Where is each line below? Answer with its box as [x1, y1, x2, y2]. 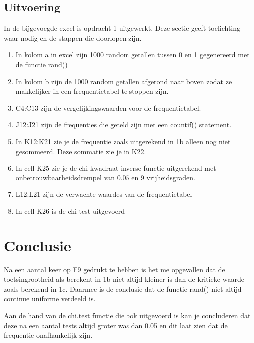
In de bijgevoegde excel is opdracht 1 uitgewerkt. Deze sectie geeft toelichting [4, 23, 241, 33]
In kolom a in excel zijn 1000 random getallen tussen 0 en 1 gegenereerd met [15, 49, 250, 60]
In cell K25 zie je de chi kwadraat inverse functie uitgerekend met [15, 163, 216, 173]
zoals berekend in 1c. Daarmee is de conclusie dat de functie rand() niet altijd [4, 283, 242, 294]
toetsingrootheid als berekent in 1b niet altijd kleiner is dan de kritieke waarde [4, 274, 244, 284]
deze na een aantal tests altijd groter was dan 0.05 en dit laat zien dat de [4, 320, 228, 330]
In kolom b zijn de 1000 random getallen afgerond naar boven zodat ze [15, 76, 232, 86]
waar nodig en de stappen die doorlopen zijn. [4, 32, 142, 43]
